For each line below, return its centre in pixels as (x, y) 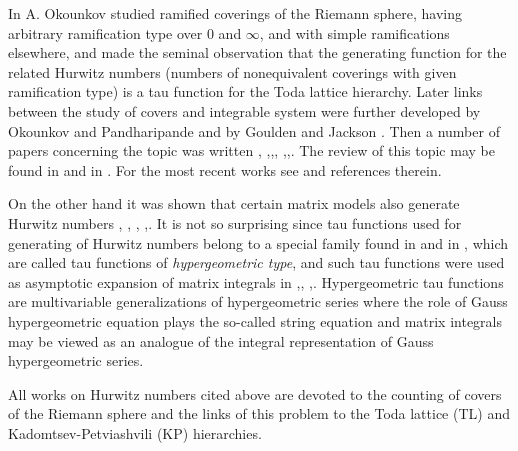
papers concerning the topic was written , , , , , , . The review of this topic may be (251, 150)
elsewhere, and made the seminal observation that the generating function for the (257, 52)
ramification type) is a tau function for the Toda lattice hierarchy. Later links (245, 91)
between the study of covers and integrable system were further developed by (244, 110)
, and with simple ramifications (354, 32)
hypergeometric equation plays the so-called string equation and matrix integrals (255, 320)
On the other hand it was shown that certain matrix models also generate (234, 203)
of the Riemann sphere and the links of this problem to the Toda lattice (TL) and (259, 413)
